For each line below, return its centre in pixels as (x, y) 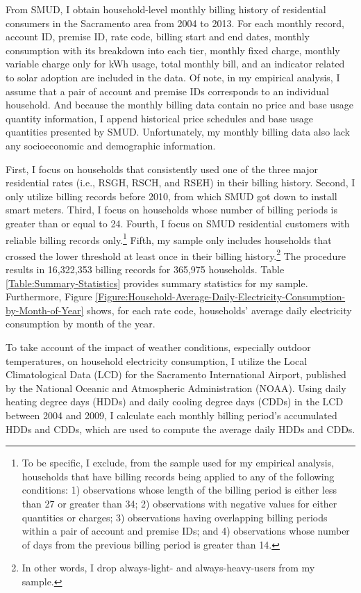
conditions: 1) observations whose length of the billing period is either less (179, 490)
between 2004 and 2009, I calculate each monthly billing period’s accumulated (171, 415)
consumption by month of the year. (81, 324)
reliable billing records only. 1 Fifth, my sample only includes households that (169, 238)
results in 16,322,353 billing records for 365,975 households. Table (145, 269)
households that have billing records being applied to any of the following (178, 476)
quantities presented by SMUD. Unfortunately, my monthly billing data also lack (178, 132)
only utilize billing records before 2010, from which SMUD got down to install (171, 196)
